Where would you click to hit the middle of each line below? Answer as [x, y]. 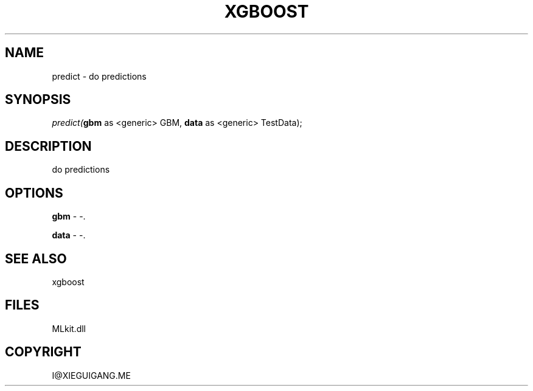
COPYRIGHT [43, 352]
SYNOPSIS [38, 100]
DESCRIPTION [48, 146]
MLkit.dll [69, 328]
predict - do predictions [99, 76]
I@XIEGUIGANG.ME [91, 375]
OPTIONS [34, 193]
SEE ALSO [36, 258]
